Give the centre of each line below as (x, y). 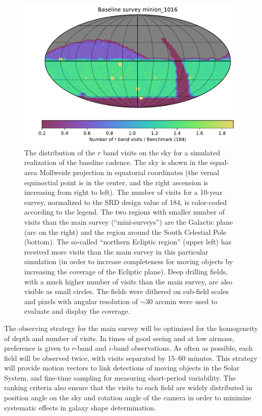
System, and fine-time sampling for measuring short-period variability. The (120, 377)
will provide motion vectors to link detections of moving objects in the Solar (122, 368)
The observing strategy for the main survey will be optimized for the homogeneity (131, 328)
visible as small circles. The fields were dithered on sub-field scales (127, 291)
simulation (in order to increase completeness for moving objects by (129, 261)
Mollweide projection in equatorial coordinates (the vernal (129, 172)
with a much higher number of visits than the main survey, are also (128, 281)
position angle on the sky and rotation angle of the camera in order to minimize (128, 398)
